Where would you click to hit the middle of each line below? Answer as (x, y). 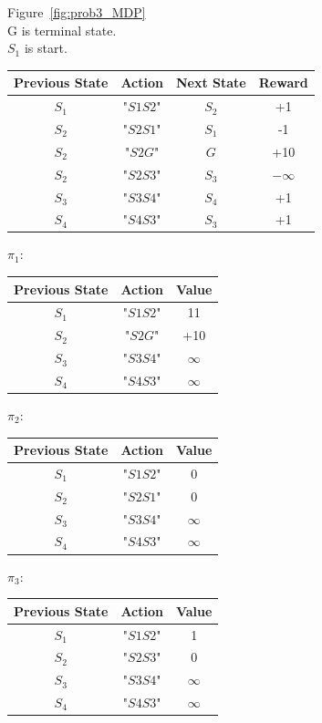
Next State (211, 83)
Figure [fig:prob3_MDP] (77, 12)
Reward (283, 83)
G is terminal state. (62, 30)
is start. (46, 48)
